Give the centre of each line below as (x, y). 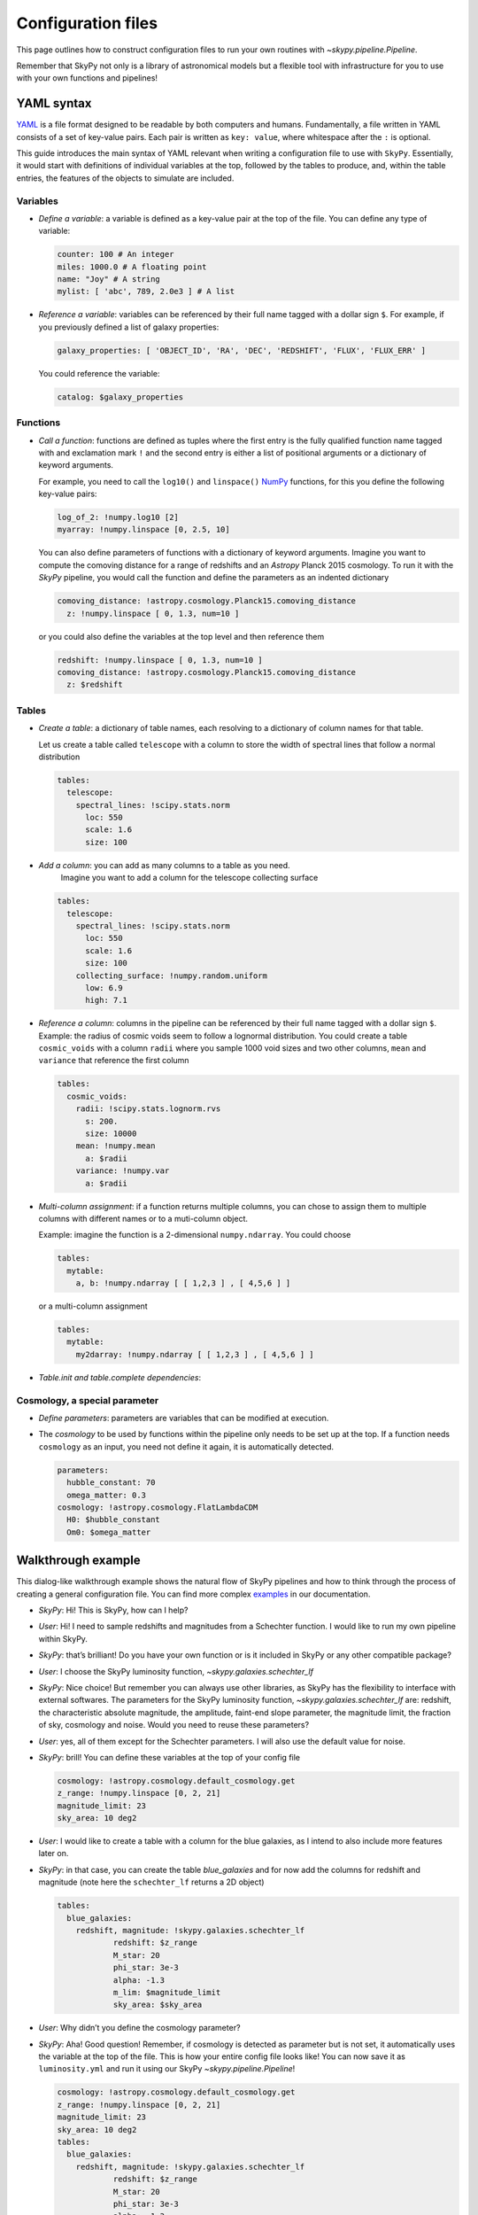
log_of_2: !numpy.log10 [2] (118, 517)
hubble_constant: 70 (111, 1483)
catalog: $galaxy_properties (120, 397)
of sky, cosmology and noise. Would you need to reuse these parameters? (174, 1725)
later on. (54, 1854)
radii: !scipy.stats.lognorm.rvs (148, 1109)
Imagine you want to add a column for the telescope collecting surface (189, 878)
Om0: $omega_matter (109, 1532)
